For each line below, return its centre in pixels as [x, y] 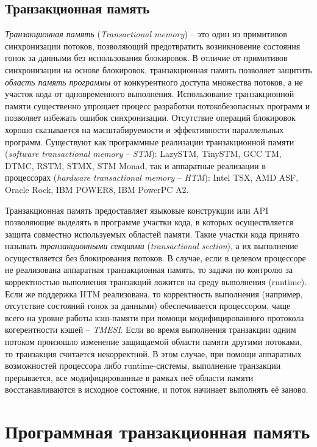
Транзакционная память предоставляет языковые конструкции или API [137, 210]
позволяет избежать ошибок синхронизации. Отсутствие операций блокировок [150, 118]
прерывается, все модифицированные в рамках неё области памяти [129, 377]
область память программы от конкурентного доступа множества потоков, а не [154, 82]
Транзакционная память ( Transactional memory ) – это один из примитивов [146, 34]
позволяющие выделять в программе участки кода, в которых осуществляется [149, 222]
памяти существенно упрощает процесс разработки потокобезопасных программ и [158, 105]
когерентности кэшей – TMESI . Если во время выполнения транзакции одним [151, 329]
